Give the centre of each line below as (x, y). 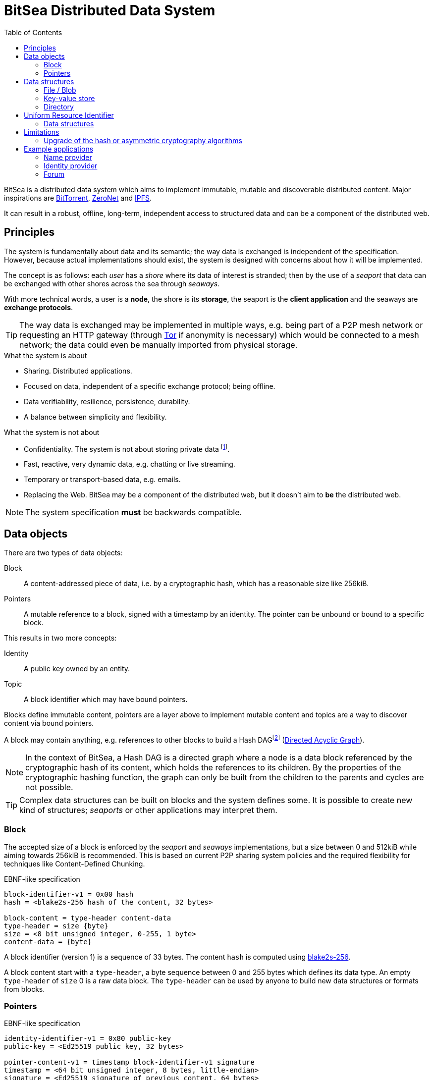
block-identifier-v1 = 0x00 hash (69, 894)
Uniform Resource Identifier (69, 115)
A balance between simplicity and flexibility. (95, 417)
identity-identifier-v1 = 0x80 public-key (88, 1039)
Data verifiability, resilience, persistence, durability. (107, 401)
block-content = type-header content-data (88, 918)
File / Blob (60, 90)
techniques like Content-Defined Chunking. (75, 864)
